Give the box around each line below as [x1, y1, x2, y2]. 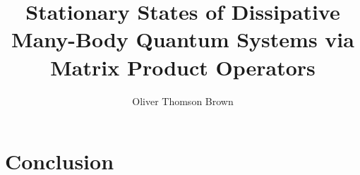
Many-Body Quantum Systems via [11, 25, 354, 54]
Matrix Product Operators [50, 52, 316, 81]
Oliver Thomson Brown [132, 93, 234, 108]
